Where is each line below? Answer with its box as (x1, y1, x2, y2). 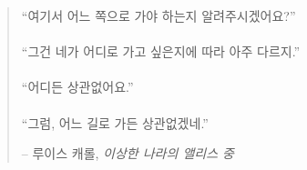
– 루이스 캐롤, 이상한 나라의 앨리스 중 (21, 144, 234, 163)
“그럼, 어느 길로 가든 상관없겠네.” (21, 113, 209, 132)
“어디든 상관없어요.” (21, 77, 134, 96)
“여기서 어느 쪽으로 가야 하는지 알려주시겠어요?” (21, 6, 296, 25)
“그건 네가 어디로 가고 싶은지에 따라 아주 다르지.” (21, 42, 301, 61)
